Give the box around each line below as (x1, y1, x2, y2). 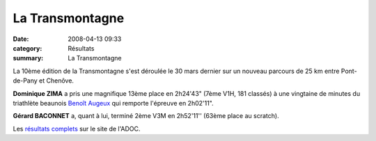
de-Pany (13, 76, 38, 85)
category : (13, 44, 42, 52)
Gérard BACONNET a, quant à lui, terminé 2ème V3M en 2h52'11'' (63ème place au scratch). (13, 112, 279, 120)
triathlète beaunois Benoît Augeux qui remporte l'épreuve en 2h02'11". (13, 99, 214, 107)
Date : (13, 35, 29, 43)
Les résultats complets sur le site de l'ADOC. (13, 124, 141, 133)
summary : (13, 54, 44, 63)
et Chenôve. (38, 76, 75, 85)
